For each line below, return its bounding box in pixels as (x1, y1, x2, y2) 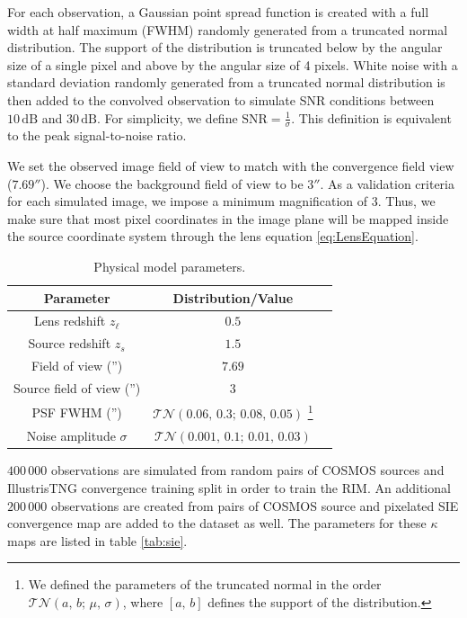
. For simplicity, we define (97, 108, 238, 127)
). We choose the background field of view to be (40, 174, 304, 193)
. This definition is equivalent (291, 108, 452, 127)
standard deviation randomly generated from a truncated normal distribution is (7, 73, 445, 92)
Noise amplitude (26, 426, 116, 445)
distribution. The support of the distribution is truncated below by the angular (7, 38, 443, 57)
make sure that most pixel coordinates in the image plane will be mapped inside (7, 209, 449, 228)
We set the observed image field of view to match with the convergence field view (7, 156, 454, 175)
